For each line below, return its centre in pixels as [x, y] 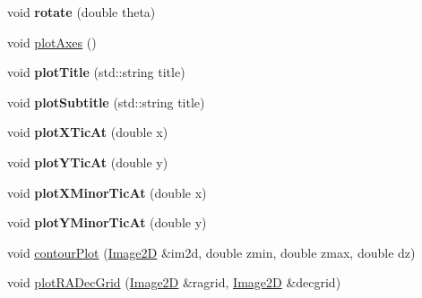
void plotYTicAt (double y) [88, 162]
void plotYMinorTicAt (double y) [107, 222]
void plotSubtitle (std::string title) [106, 102]
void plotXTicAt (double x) [88, 132]
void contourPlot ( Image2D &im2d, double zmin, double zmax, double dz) [211, 252]
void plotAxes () [52, 42]
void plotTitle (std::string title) [96, 72]
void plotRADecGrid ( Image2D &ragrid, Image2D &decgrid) [174, 282]
